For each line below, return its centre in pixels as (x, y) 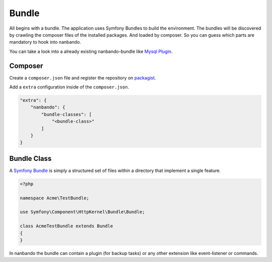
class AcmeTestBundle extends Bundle (66, 226)
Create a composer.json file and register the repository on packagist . (83, 77)
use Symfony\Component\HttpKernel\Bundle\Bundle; (82, 212)
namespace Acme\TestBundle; (54, 198)
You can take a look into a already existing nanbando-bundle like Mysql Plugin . (91, 51)
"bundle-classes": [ (66, 114)
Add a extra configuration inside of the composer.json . (69, 87)
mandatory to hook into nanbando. (45, 42)
